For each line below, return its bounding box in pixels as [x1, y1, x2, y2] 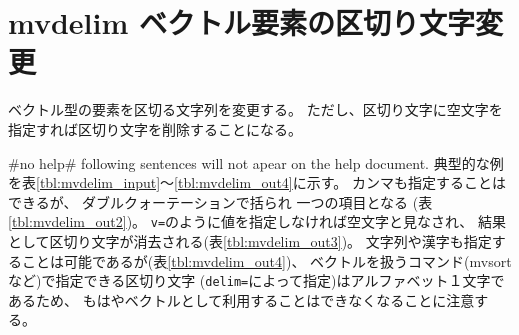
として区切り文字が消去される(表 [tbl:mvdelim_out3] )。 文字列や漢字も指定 [8, 230, 492, 251]
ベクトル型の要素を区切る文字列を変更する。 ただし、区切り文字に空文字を [8, 99, 503, 120]
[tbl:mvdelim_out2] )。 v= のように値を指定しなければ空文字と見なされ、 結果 [8, 211, 506, 232]
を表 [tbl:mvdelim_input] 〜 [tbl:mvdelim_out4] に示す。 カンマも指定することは [8, 172, 507, 193]
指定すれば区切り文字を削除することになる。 [8, 118, 302, 139]
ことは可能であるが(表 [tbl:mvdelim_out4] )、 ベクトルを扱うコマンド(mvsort [21, 250, 512, 271]
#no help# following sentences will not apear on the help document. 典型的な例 [8, 152, 504, 173]
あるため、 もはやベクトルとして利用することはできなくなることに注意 [8, 289, 475, 310]
